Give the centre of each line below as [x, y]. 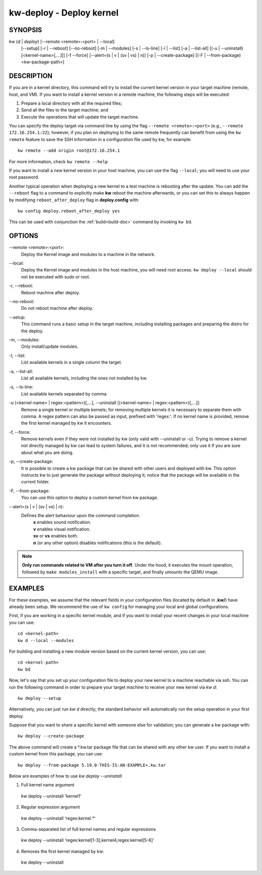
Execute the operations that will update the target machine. [80, 117]
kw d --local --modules [46, 640]
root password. [24, 177]
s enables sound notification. [62, 522]
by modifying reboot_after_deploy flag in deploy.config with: [74, 200]
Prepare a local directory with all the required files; [72, 103]
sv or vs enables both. [56, 536]
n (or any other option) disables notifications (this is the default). [98, 543]
